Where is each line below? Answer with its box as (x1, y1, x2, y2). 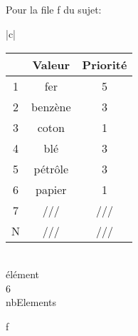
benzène (31, 98, 71, 115)
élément (6, 267, 40, 282)
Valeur (32, 56, 70, 73)
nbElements (6, 295, 57, 310)
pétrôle (33, 160, 69, 177)
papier (35, 180, 67, 198)
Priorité (82, 56, 127, 73)
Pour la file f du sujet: (6, 2, 102, 17)
